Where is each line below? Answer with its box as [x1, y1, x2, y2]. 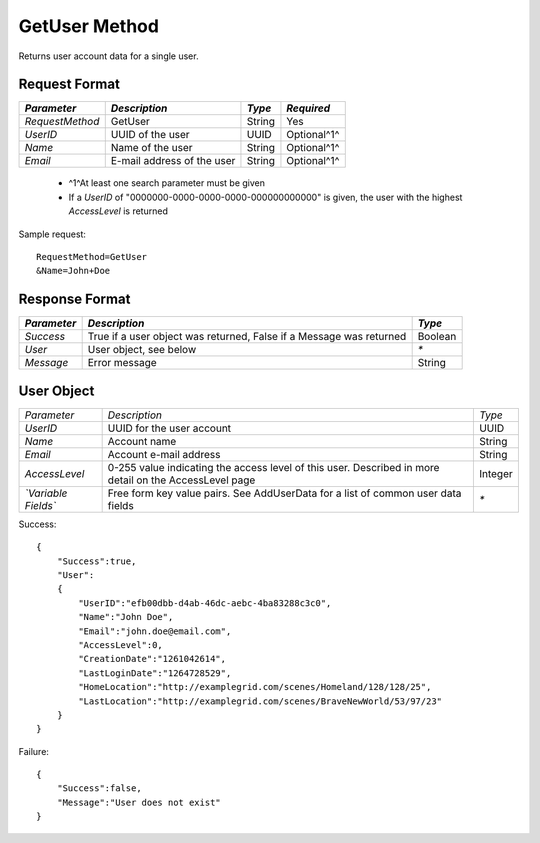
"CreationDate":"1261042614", [78, 653, 227, 665]
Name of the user [110, 141, 194, 155]
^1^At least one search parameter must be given [68, 177, 265, 189]
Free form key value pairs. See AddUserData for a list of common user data [107, 486, 462, 500]
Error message [87, 356, 157, 370]
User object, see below [87, 343, 197, 357]
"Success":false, [56, 783, 142, 794]
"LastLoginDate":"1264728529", [78, 667, 232, 679]
